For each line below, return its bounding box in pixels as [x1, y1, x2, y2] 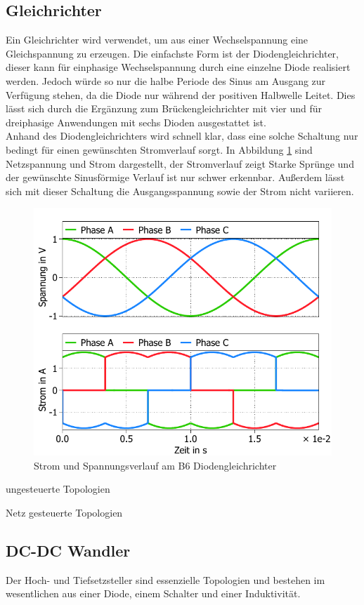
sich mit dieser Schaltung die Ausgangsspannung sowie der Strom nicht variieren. [6, 183, 354, 198]
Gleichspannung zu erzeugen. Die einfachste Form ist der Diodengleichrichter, [6, 46, 339, 60]
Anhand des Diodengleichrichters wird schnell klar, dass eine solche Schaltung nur [6, 128, 358, 143]
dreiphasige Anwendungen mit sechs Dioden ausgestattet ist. [6, 114, 266, 129]
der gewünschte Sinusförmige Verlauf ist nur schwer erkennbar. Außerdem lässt [6, 170, 345, 185]
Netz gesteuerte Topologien [6, 505, 123, 519]
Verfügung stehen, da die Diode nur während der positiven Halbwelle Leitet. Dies [6, 87, 356, 102]
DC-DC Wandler [6, 539, 131, 561]
